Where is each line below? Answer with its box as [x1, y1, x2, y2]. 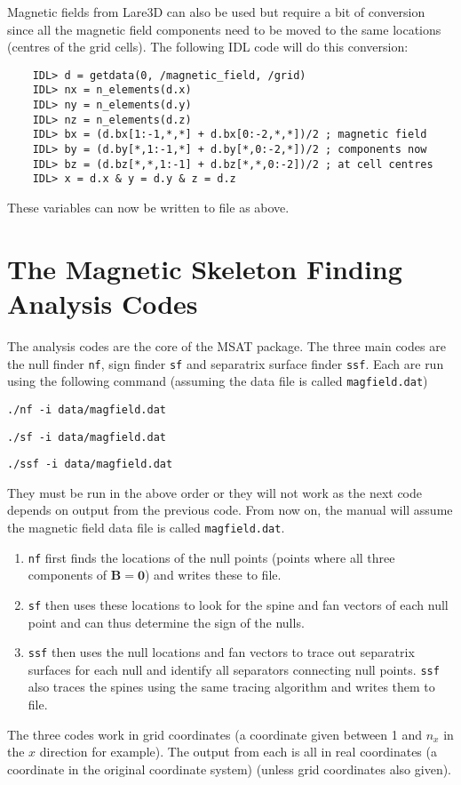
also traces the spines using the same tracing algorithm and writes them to [28, 677, 435, 696]
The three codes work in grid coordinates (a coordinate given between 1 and [7, 725, 422, 743]
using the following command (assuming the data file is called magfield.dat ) [7, 372, 428, 390]
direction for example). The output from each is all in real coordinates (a [39, 742, 437, 761]
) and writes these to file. [144, 565, 282, 584]
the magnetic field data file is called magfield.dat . [7, 518, 285, 536]
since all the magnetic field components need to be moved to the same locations [7, 20, 441, 38]
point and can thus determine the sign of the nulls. [28, 613, 305, 631]
